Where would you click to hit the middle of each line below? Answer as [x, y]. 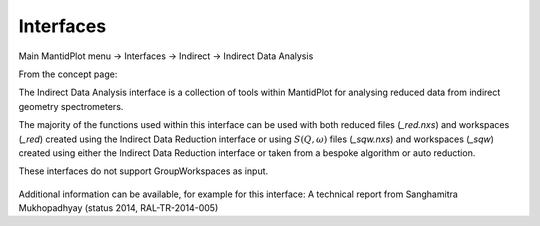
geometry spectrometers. [71, 106]
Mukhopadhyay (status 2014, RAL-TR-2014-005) [118, 208]
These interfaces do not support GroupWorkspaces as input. [143, 171]
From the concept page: [68, 74]
